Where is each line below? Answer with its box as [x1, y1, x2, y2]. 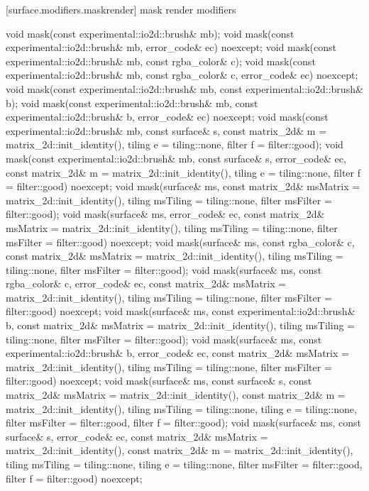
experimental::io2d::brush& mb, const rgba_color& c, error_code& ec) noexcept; [6, 67, 358, 82]
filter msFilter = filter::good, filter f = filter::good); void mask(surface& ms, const [6, 415, 361, 430]
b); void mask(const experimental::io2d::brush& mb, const [6, 95, 258, 110]
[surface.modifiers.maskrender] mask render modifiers [6, 2, 236, 16]
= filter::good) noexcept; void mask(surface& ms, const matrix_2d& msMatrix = [6, 179, 360, 194]
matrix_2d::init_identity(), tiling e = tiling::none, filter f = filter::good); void [6, 137, 343, 152]
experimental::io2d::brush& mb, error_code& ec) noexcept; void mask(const [6, 40, 336, 55]
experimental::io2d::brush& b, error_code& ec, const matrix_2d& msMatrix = [6, 346, 349, 360]
